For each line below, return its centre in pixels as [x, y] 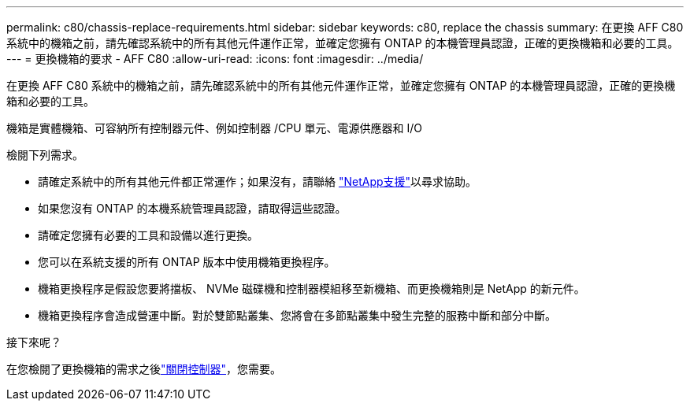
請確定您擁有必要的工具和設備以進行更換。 [148, 235]
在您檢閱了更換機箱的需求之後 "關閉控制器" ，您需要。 [144, 369]
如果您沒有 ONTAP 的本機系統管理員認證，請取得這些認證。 [192, 208]
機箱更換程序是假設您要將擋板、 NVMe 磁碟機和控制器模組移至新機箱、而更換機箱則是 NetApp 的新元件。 [312, 289]
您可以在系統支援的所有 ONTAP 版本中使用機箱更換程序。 [187, 262]
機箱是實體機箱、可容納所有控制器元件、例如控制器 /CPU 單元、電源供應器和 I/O [214, 128]
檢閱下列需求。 [45, 155]
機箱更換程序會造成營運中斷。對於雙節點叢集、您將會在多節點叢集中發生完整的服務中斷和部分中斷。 [297, 315]
